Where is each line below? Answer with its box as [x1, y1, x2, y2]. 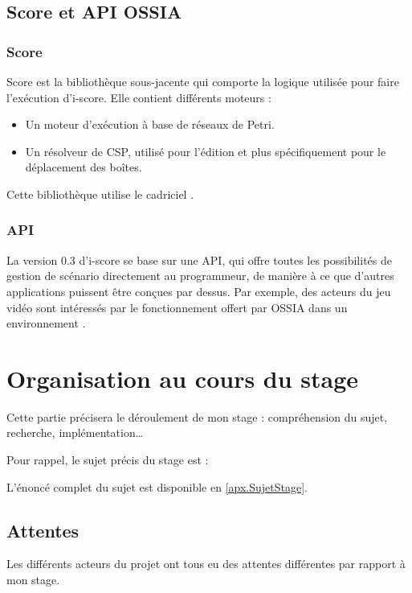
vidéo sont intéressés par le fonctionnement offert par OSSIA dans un [6, 299, 348, 315]
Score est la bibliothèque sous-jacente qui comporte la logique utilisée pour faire [6, 73, 399, 89]
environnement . [6, 315, 86, 332]
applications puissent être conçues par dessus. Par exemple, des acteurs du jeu [6, 282, 391, 299]
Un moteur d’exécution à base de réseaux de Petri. [25, 116, 275, 133]
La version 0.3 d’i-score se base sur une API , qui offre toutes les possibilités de [6, 251, 392, 268]
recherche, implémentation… [6, 424, 144, 441]
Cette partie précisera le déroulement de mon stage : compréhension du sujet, [6, 408, 388, 425]
